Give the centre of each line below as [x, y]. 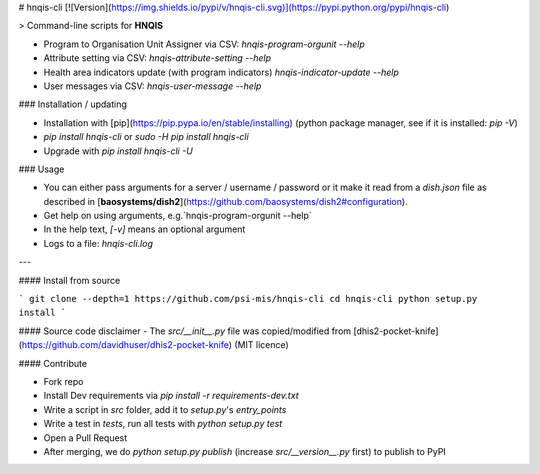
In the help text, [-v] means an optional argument [144, 229]
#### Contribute [53, 363]
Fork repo [63, 381]
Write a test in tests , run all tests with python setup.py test [163, 424]
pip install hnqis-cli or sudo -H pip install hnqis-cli [146, 137]
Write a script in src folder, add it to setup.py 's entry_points [165, 409]
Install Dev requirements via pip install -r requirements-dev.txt [171, 396]
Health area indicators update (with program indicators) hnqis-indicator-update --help [221, 72]
